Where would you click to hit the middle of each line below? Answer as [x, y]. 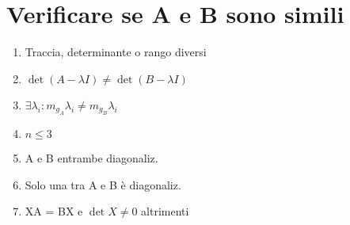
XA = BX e [54, 211]
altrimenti [165, 211]
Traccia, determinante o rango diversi [116, 52]
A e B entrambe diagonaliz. [91, 158]
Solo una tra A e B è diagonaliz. [103, 184]
